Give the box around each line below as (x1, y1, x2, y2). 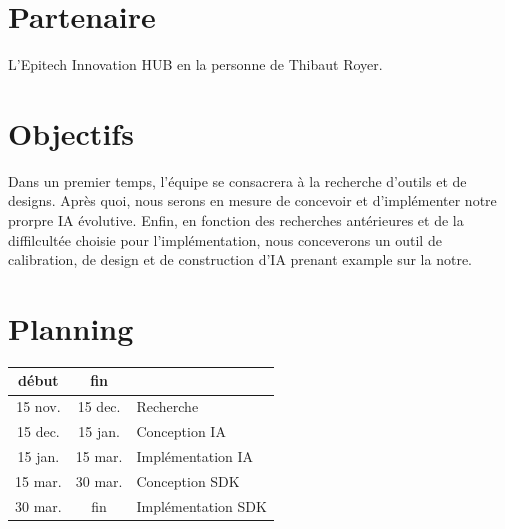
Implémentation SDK (136, 495, 267, 516)
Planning (8, 308, 134, 348)
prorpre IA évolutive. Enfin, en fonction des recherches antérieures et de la (8, 210, 464, 231)
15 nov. (16, 396, 61, 417)
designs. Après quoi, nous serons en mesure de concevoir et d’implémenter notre (8, 190, 497, 211)
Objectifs (8, 112, 134, 153)
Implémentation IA (136, 445, 254, 466)
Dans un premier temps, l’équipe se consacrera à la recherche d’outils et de (8, 170, 467, 191)
